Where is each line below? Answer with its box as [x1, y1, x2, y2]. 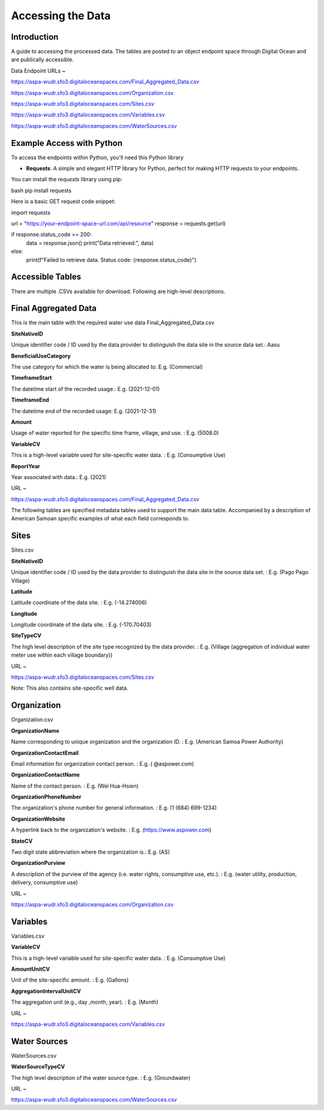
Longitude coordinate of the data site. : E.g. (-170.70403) [11, 621, 152, 629]
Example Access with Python [11, 138, 123, 148]
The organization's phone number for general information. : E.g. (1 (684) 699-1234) [11, 804, 217, 812]
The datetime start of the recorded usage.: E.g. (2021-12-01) [11, 385, 160, 393]
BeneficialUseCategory [11, 352, 71, 360]
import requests [11, 209, 51, 216]
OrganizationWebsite [11, 815, 65, 822]
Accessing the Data [11, 9, 111, 22]
